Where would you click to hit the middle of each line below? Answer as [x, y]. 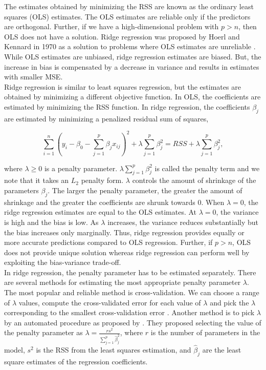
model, [15, 350]
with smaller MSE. [34, 77]
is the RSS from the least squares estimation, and [114, 350]
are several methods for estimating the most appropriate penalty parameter [123, 282]
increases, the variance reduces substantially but [183, 222]
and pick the [229, 302]
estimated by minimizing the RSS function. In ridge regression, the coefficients [127, 106]
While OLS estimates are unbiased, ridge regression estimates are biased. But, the [133, 56]
